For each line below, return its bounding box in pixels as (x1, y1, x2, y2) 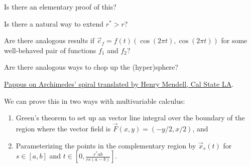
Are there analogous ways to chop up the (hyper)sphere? (4, 62, 178, 72)
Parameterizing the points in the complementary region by (16, 140, 196, 150)
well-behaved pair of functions (4, 45, 96, 55)
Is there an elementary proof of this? (4, 2, 116, 12)
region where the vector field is (16, 123, 111, 133)
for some (221, 35, 247, 46)
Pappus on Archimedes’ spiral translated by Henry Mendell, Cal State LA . (4, 78, 234, 89)
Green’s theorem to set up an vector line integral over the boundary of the (16, 112, 245, 123)
